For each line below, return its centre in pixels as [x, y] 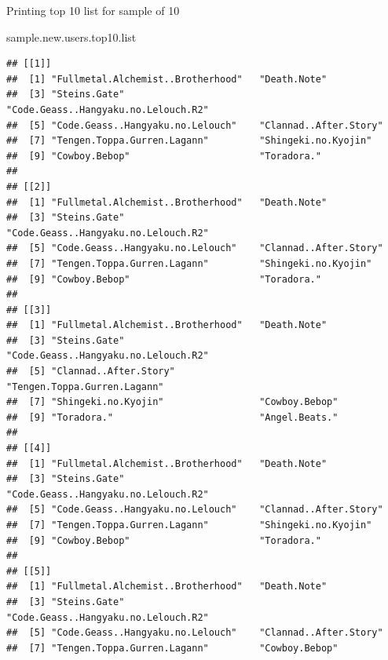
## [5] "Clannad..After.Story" [91, 372]
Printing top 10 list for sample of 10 [93, 10]
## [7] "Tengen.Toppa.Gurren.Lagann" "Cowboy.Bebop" [172, 648]
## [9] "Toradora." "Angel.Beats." [172, 417]
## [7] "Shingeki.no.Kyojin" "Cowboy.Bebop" [172, 402]
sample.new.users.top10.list [71, 36]
